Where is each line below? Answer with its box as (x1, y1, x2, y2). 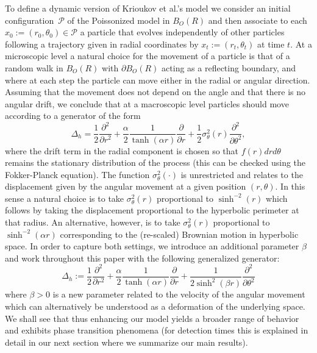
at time (257, 37, 285, 50)
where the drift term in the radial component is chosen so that (5, 144, 239, 157)
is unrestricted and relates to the (180, 168, 303, 180)
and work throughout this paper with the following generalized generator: (5, 251, 280, 264)
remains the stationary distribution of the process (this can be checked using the (5, 156, 306, 169)
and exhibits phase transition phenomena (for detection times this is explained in (5, 324, 308, 337)
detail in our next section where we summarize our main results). (5, 335, 248, 348)
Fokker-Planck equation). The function (5, 168, 150, 180)
